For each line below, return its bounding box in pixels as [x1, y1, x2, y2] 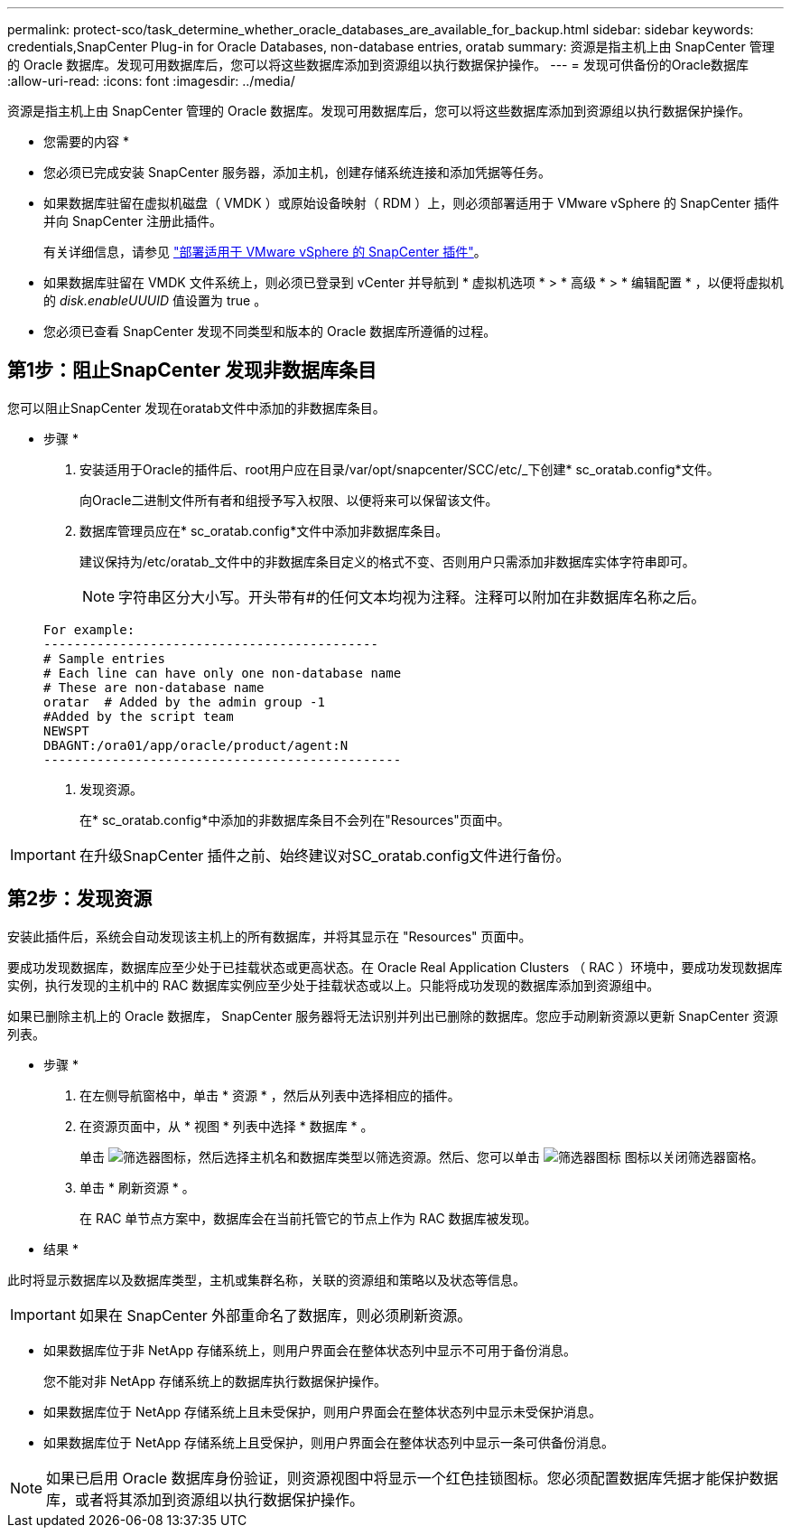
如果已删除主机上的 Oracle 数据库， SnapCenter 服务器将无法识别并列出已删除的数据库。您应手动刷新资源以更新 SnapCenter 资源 [7, 1007, 778, 1024]
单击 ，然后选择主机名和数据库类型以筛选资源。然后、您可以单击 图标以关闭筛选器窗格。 [79, 1148, 764, 1165]
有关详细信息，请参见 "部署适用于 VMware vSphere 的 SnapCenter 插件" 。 [43, 244, 487, 259]
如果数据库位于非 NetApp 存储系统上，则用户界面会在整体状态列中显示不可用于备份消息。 [43, 1342, 576, 1358]
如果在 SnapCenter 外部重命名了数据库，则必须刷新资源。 [79, 1306, 472, 1324]
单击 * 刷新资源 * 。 [79, 1179, 195, 1195]
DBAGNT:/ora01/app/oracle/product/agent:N [43, 737, 349, 753]
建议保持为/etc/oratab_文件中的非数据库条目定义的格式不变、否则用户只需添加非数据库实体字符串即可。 [79, 553, 695, 569]
